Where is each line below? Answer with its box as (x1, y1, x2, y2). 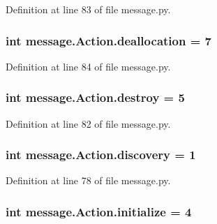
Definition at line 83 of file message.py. (6, 2, 171, 16)
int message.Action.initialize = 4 (6, 202, 192, 220)
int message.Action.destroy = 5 (6, 89, 185, 106)
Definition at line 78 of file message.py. (6, 173, 171, 188)
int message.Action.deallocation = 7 (6, 31, 211, 49)
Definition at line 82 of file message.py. (6, 116, 171, 130)
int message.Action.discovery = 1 (6, 146, 196, 163)
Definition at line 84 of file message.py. (6, 59, 171, 73)
